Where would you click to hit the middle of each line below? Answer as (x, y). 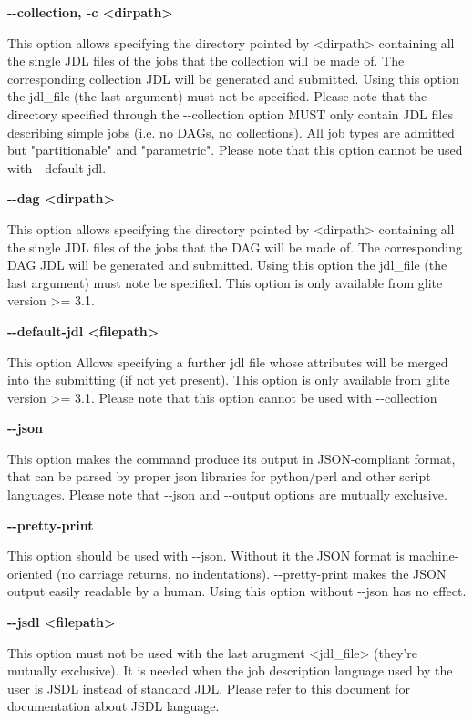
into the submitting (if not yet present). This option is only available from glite (229, 380)
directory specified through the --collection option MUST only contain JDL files (230, 113)
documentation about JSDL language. (113, 706)
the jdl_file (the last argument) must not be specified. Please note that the (217, 96)
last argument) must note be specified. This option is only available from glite (225, 282)
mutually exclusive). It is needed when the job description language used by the (230, 670)
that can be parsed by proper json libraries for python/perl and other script (219, 476)
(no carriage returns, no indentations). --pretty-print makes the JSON (252, 573)
